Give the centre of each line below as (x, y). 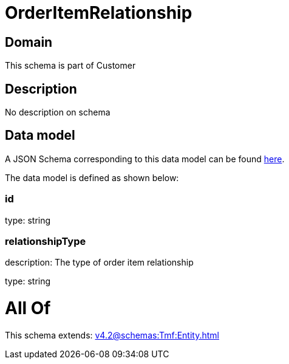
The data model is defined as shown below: (92, 177)
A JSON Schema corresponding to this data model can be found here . (145, 159)
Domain (29, 42)
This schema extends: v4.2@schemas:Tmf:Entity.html (112, 335)
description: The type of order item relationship (99, 263)
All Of (28, 308)
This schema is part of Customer (70, 66)
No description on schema (58, 112)
